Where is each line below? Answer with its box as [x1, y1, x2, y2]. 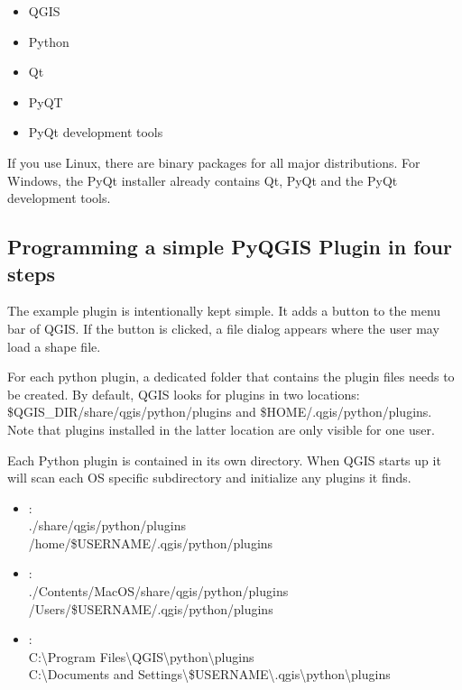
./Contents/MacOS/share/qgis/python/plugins [28, 582, 289, 601]
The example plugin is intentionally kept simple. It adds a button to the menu [7, 301, 441, 320]
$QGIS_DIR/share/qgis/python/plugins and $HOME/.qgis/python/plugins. [7, 402, 432, 421]
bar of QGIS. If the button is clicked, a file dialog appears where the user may [7, 318, 439, 337]
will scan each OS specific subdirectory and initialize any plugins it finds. [7, 468, 411, 487]
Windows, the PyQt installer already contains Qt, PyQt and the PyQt [7, 170, 398, 189]
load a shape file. [7, 336, 101, 355]
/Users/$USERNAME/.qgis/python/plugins [28, 599, 273, 618]
